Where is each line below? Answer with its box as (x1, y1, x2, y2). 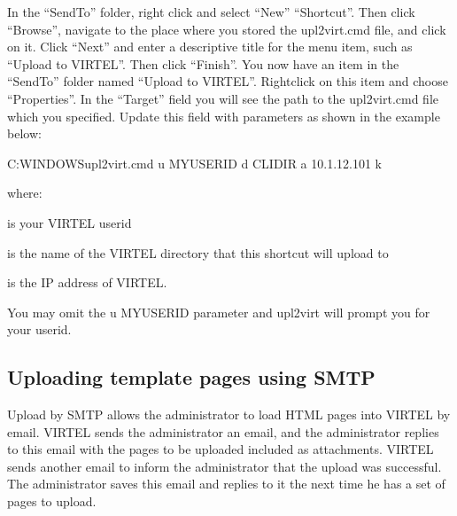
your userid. (7, 320, 72, 339)
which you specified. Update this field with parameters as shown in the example (7, 106, 440, 125)
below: (7, 124, 42, 143)
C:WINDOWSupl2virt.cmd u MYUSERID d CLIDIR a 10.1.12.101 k (7, 153, 382, 172)
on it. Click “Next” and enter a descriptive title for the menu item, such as (7, 37, 413, 56)
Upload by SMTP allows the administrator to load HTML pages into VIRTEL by (7, 405, 451, 424)
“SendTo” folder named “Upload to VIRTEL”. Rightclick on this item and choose (7, 72, 448, 90)
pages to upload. (7, 492, 97, 511)
